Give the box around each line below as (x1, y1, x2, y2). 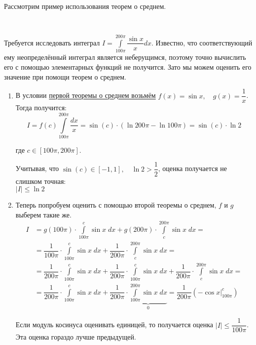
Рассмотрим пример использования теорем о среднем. (4, 1, 166, 11)
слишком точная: (15, 175, 66, 186)
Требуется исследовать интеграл (4, 37, 100, 47)
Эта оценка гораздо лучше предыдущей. (15, 332, 136, 342)
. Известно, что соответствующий (151, 37, 253, 47)
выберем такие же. (15, 209, 72, 219)
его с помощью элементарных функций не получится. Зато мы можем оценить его (4, 61, 252, 72)
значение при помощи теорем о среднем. (4, 71, 127, 82)
